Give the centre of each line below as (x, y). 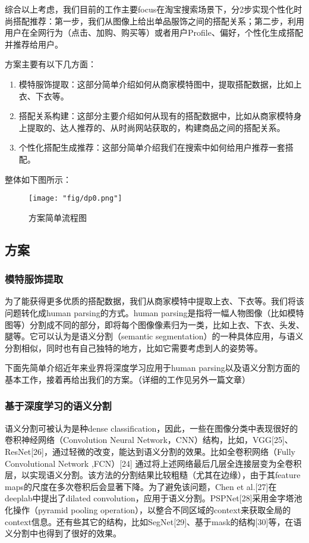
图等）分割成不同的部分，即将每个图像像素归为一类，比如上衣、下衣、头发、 (154, 324)
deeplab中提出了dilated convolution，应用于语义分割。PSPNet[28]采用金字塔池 (154, 498)
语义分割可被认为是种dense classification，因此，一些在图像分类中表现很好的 (152, 428)
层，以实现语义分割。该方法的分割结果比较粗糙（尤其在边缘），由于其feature (153, 475)
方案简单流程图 (58, 217)
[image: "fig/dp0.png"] (75, 199)
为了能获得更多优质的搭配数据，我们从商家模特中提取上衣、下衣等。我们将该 (154, 301)
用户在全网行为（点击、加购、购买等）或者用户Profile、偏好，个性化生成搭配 (154, 32)
